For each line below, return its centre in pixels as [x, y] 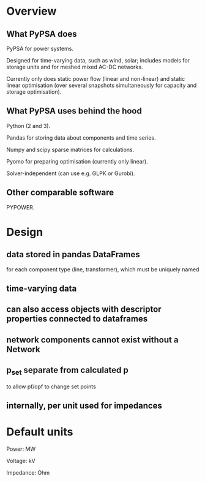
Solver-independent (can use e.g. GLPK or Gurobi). [71, 173]
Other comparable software [60, 193]
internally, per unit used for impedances [84, 406]
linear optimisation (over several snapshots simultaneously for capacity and [102, 85]
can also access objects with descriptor [84, 310]
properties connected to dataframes [77, 319]
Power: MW [21, 449]
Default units [40, 432]
